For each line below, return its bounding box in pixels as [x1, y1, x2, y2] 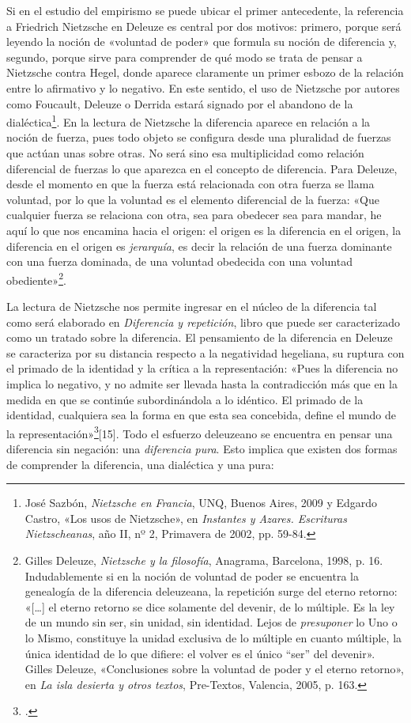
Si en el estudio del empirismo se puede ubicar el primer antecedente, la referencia [6, 2, 404, 18]
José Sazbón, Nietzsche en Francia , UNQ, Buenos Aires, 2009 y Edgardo [25, 494, 378, 511]
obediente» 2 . [6, 269, 66, 288]
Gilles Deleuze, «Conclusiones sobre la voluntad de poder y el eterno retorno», [25, 661, 404, 677]
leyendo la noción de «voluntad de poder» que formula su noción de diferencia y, [6, 33, 397, 50]
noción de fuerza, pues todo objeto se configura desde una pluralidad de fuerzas [6, 129, 391, 146]
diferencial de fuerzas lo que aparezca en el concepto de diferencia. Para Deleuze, [6, 160, 398, 176]
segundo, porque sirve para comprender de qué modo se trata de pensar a [6, 48, 363, 65]
